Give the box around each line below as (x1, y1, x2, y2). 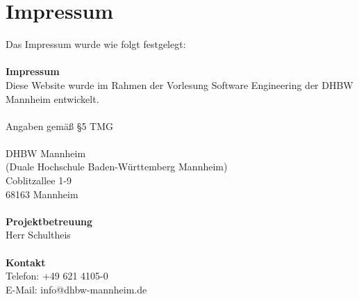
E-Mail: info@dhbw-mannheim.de (6, 282, 147, 296)
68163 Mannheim (6, 186, 78, 201)
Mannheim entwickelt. (6, 91, 99, 106)
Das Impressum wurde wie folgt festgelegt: (6, 37, 186, 51)
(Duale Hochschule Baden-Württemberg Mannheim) (6, 159, 228, 174)
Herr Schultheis (6, 227, 71, 242)
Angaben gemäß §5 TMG (6, 118, 114, 133)
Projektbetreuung (6, 213, 93, 228)
